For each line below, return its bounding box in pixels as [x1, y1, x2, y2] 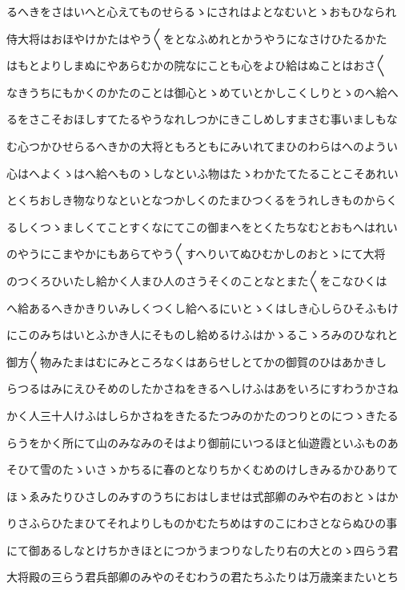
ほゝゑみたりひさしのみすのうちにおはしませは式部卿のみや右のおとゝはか [6, 487, 399, 504]
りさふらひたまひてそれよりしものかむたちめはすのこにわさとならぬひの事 [6, 515, 398, 531]
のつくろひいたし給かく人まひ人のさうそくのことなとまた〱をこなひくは [6, 272, 387, 289]
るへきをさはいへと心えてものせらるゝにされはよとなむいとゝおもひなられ [6, 3, 397, 19]
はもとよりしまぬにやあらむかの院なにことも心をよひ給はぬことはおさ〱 [6, 57, 387, 74]
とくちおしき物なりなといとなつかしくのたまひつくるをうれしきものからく [6, 192, 398, 208]
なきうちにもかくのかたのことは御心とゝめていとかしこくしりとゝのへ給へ [6, 83, 399, 100]
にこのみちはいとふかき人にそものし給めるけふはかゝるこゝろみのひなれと [6, 326, 399, 343]
